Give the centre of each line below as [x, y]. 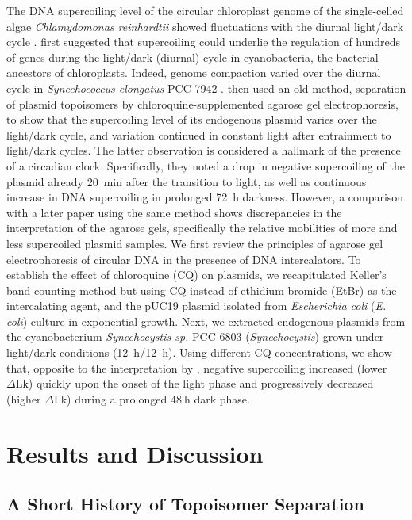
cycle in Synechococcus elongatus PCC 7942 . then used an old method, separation [206, 88]
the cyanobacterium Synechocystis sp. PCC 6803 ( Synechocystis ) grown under [195, 336]
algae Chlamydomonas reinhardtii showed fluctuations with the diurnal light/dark [205, 26]
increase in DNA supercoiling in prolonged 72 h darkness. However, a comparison [205, 197]
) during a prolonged [117, 398]
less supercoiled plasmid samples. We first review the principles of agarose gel [195, 243]
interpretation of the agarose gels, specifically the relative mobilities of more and [202, 228]
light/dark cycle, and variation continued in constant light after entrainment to [199, 134]
